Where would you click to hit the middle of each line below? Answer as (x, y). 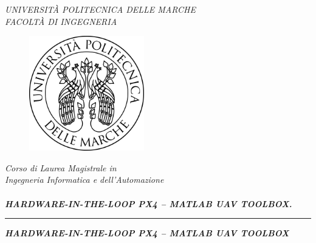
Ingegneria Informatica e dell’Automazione (84, 180)
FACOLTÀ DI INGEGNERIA (61, 21)
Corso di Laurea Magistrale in (61, 167)
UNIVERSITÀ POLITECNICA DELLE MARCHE (100, 9)
